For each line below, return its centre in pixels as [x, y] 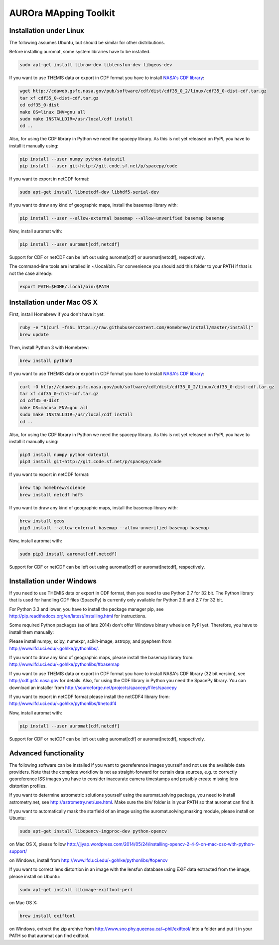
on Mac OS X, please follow [38, 844]
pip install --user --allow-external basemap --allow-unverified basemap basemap [122, 218]
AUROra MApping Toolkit [62, 13]
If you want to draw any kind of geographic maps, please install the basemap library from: [101, 657]
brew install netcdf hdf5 [51, 495]
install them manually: [32, 632]
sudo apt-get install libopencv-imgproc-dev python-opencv [93, 831]
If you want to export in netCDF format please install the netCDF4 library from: [90, 697]
